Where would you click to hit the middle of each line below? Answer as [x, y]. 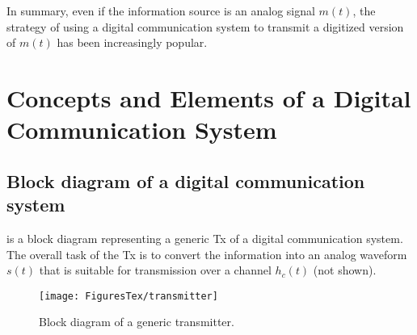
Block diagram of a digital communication [186, 180]
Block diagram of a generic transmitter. [137, 322]
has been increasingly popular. [132, 42]
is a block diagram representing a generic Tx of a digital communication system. [205, 238]
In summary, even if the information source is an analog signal [161, 10]
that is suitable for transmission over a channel [155, 270]
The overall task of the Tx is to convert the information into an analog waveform [207, 254]
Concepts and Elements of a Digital [209, 97]
